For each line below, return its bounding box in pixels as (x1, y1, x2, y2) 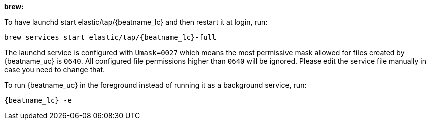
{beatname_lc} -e (4, 96, 72, 104)
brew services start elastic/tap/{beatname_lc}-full (4, 33, 217, 41)
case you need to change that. (4, 65, 105, 74)
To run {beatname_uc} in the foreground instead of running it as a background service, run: (4, 81, 307, 89)
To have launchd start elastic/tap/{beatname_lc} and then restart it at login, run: (4, 18, 268, 26)
